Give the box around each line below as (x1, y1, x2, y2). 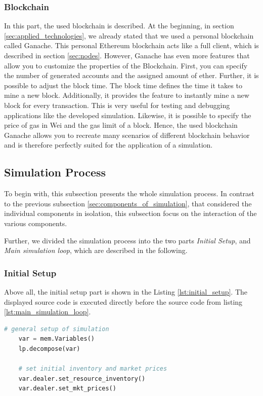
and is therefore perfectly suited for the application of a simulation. (4, 139, 213, 150)
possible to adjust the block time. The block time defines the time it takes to (4, 80, 242, 90)
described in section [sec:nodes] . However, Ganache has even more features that (4, 50, 250, 60)
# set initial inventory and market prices (18, 365, 167, 373)
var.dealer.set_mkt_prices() (18, 385, 116, 392)
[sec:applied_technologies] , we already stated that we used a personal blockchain (4, 30, 254, 41)
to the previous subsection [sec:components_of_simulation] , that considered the (4, 198, 252, 208)
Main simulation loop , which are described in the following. (4, 245, 188, 256)
